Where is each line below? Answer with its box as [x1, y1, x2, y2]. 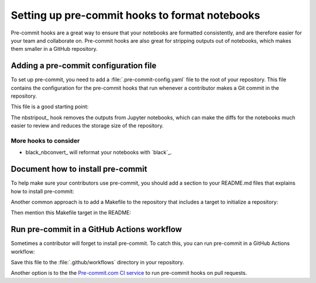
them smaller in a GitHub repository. [11, 46, 98, 53]
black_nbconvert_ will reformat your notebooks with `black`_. [25, 149, 172, 156]
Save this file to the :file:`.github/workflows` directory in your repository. [11, 259, 184, 266]
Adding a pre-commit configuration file [11, 61, 157, 71]
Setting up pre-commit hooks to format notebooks [11, 9, 260, 22]
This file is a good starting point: [11, 103, 89, 111]
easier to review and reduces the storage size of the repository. [11, 122, 164, 129]
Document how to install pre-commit [11, 164, 147, 174]
